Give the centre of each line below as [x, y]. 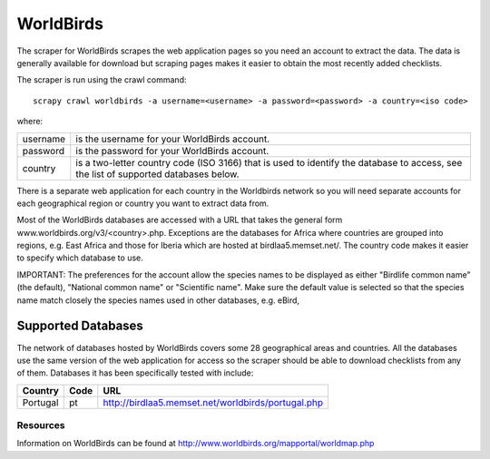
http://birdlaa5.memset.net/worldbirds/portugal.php [213, 402]
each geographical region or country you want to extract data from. [143, 203]
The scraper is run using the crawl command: [102, 80]
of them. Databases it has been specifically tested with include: [135, 373]
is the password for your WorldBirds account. [172, 151]
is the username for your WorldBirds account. [173, 139]
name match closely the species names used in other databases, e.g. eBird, [158, 300]
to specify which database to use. [80, 258]
